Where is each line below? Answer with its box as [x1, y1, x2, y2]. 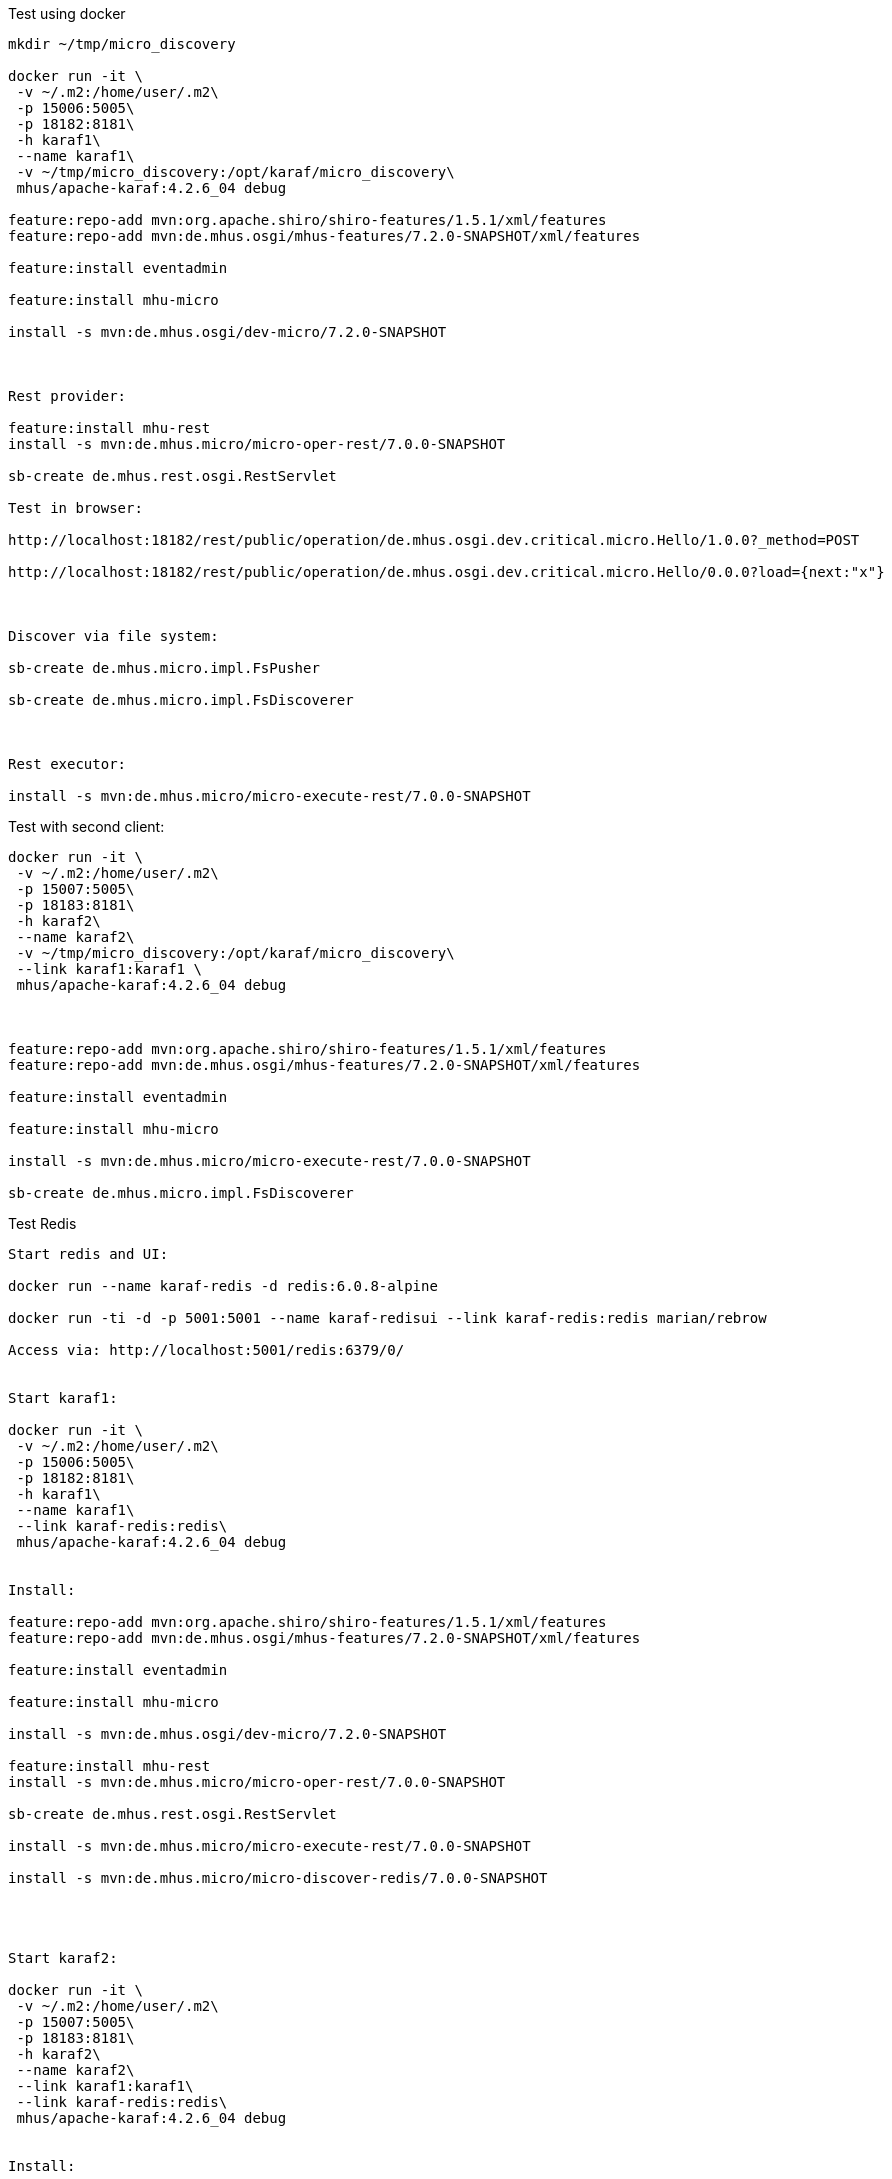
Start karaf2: [8, 1950, 118, 1966]
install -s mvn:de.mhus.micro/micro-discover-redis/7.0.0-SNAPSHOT [8, 1870, 548, 1886]
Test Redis [8, 1215, 77, 1232]
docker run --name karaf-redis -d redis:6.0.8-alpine [8, 1278, 438, 1294]
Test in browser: [8, 500, 143, 516]
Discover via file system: [8, 628, 219, 644]
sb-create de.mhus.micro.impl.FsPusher [8, 660, 320, 676]
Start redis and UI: [8, 1246, 169, 1262]
